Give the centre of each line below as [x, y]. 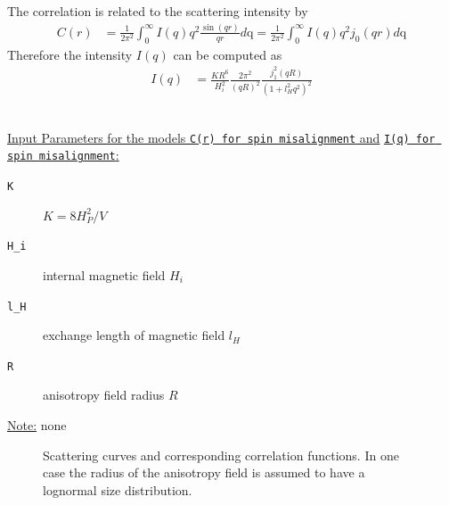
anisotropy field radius [104, 395]
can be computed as [228, 54]
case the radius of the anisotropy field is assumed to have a [204, 472]
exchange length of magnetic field [134, 335]
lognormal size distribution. [118, 489]
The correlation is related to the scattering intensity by [158, 11]
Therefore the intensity [70, 54]
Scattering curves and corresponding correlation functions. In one [221, 455]
